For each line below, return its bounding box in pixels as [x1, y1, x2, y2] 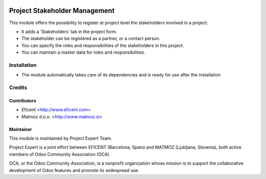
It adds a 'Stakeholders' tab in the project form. [21, 29, 118, 35]
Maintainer [9, 126, 32, 132]
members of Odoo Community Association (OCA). [9, 151, 111, 157]
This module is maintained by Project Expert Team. [9, 135, 113, 141]
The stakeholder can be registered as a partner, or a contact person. [21, 36, 161, 41]
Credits [9, 84, 27, 91]
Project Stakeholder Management [9, 6, 115, 15]
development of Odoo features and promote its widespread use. [9, 167, 139, 173]
